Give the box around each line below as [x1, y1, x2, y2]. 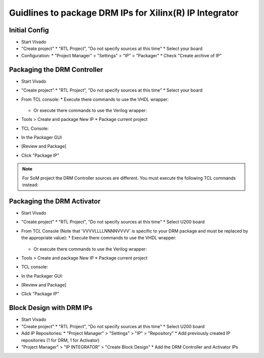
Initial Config [9, 26, 49, 34]
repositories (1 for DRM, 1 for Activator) [21, 337, 100, 343]
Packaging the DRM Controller [9, 65, 103, 73]
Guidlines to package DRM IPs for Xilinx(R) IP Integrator [9, 7, 239, 18]
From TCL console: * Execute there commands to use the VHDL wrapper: [21, 96, 169, 102]
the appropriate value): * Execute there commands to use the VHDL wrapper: [21, 235, 177, 241]
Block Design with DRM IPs [9, 304, 93, 312]
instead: [22, 182, 39, 188]
